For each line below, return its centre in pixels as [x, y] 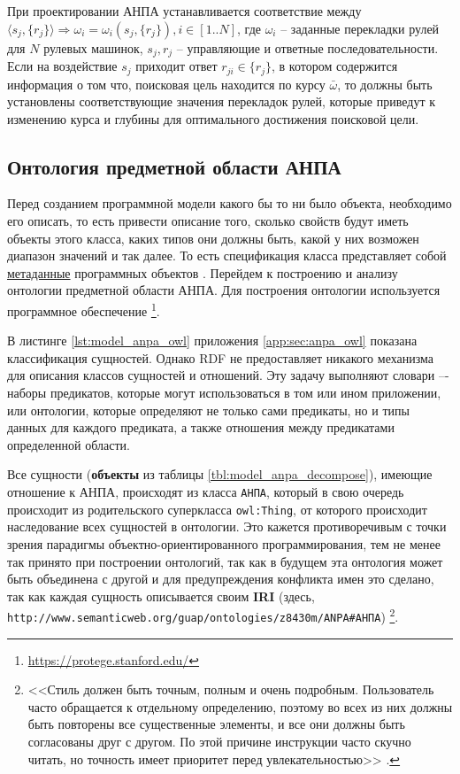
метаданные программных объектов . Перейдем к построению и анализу [203, 272]
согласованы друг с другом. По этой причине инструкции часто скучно [219, 742]
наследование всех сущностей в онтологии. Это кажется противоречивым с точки [227, 526]
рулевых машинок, [93, 47]
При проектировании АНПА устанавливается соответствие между [184, 11]
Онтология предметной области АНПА [174, 166]
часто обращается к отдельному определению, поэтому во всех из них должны [240, 706]
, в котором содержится [334, 66]
